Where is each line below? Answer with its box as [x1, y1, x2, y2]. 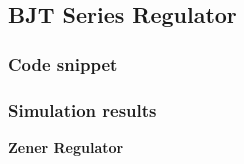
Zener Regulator [8, 136, 124, 157]
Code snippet [8, 51, 118, 76]
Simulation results [8, 97, 157, 122]
